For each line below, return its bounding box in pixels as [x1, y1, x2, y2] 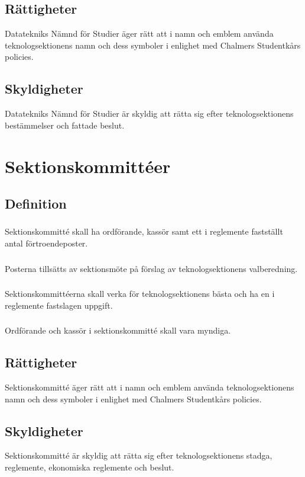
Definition [5, 194, 67, 213]
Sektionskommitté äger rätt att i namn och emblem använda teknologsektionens [5, 380, 294, 393]
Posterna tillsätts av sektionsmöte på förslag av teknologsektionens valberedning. [5, 262, 298, 274]
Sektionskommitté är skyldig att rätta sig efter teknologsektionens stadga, [5, 449, 272, 462]
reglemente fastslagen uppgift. [5, 299, 113, 311]
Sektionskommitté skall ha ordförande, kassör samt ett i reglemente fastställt [5, 225, 283, 238]
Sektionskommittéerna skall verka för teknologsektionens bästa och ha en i [5, 287, 275, 300]
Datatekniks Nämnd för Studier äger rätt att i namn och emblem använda [5, 27, 274, 40]
